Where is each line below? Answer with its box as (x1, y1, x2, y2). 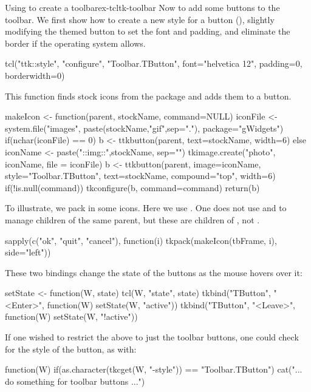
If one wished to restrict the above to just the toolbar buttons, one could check (5, 331, 299, 343)
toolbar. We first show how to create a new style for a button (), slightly (5, 13, 275, 25)
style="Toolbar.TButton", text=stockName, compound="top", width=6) (5, 169, 276, 182)
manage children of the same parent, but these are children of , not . (5, 213, 260, 226)
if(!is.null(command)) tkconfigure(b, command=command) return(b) (5, 181, 260, 194)
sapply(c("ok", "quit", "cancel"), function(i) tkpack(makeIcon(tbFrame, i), (5, 234, 277, 246)
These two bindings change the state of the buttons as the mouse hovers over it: (5, 266, 302, 279)
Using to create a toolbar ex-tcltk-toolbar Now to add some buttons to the (5, 1, 280, 13)
